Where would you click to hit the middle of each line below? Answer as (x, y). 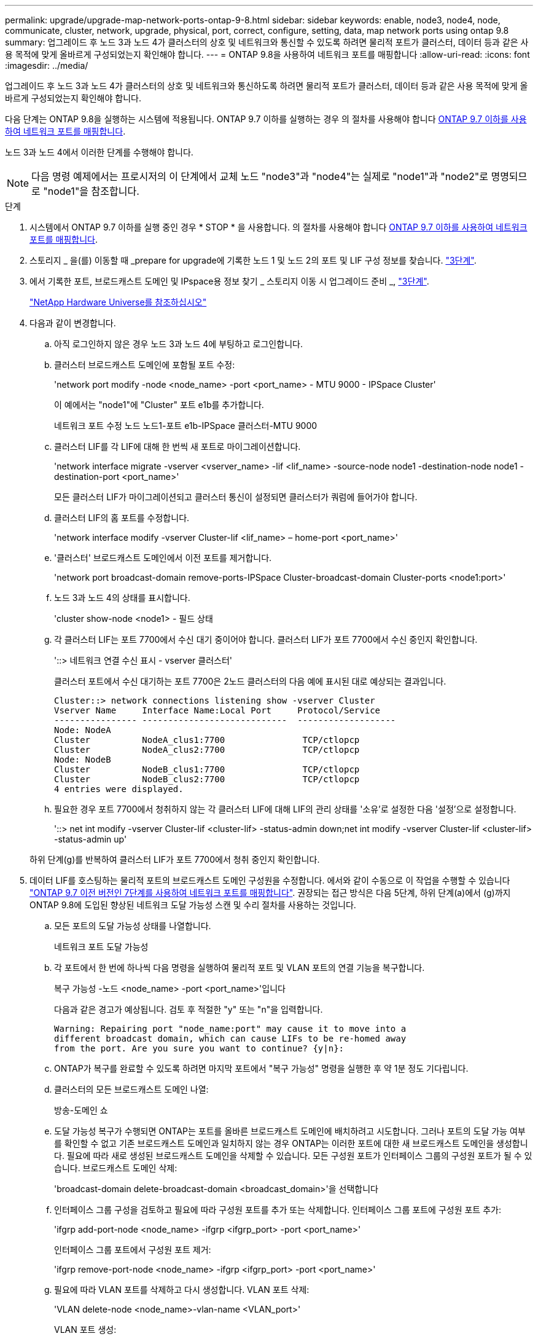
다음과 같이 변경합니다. (73, 323)
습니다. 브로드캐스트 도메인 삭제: (116, 1168)
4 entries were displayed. (119, 789)
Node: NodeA (83, 730)
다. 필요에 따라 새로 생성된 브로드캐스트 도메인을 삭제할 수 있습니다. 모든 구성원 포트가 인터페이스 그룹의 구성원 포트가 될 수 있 (293, 1156)
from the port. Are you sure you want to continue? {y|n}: (199, 1048)
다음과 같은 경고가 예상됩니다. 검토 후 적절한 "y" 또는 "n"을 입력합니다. (189, 1009)
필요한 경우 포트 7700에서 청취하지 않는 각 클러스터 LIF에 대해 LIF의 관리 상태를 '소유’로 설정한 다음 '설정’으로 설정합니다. (285, 809)
